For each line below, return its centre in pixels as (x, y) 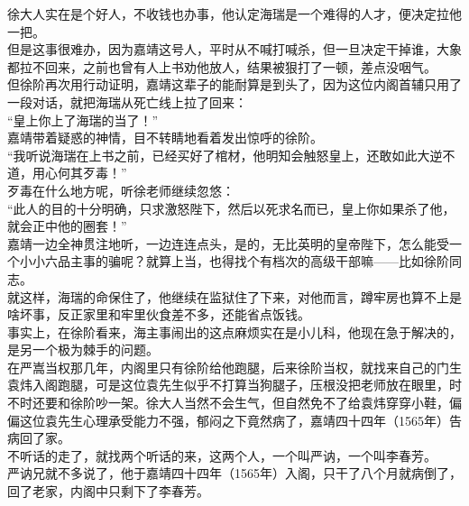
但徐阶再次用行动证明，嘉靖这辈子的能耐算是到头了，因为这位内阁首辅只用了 (234, 84)
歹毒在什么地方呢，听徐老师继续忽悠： (121, 190)
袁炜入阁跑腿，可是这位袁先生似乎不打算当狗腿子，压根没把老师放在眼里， (228, 385)
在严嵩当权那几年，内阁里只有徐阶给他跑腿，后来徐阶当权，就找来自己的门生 (234, 367)
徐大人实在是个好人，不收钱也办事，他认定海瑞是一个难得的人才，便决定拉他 (234, 14)
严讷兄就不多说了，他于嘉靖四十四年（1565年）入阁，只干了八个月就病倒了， (234, 473)
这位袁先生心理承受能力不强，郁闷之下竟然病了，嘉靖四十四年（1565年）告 (240, 420)
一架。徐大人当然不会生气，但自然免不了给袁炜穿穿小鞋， (278, 403)
